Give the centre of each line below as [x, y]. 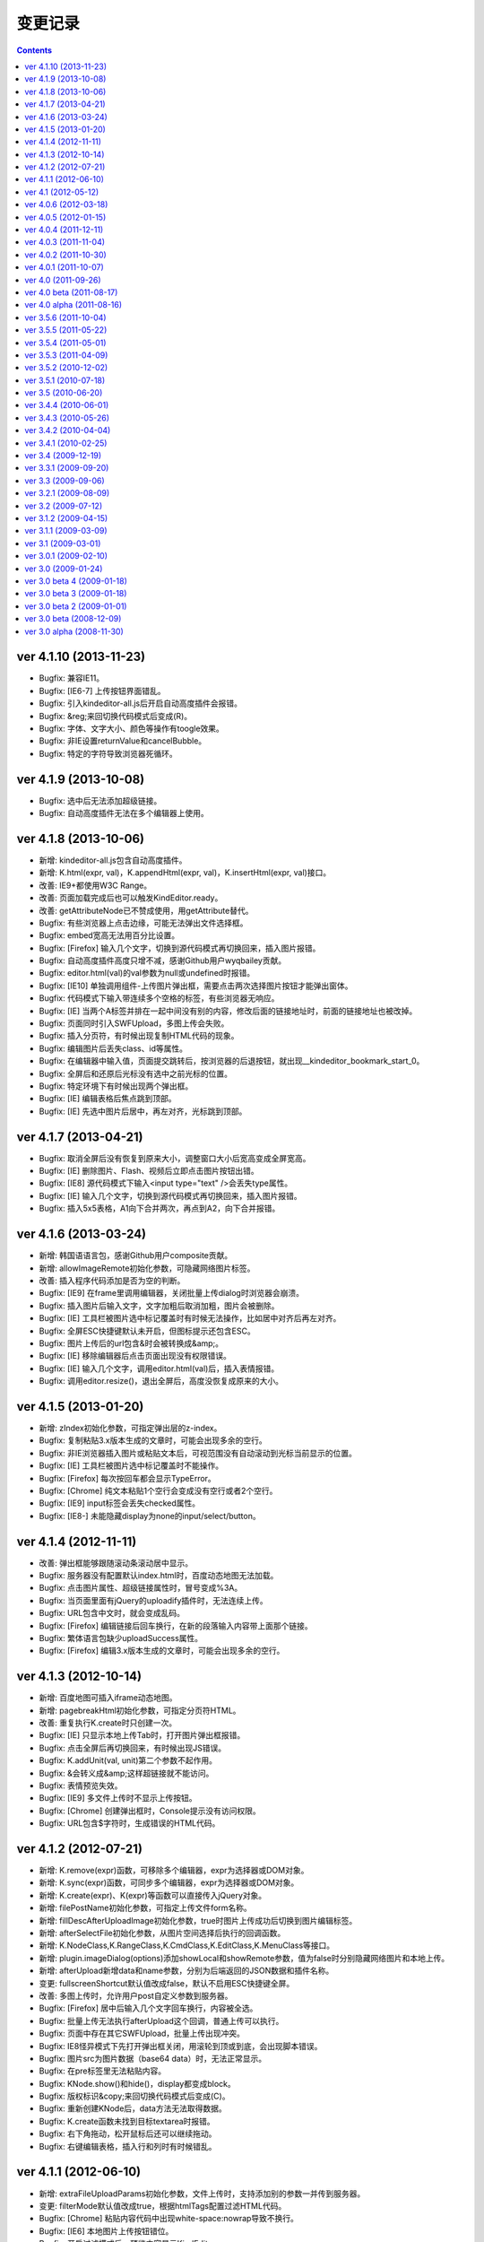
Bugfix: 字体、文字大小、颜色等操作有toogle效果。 [131, 728]
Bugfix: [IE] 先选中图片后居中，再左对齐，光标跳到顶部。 [143, 1111]
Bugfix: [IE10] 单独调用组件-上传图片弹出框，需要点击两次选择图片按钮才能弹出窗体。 [196, 986]
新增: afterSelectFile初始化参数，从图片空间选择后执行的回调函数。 [162, 1934]
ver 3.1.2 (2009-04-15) [66, 518]
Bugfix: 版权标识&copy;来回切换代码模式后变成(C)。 [134, 2096]
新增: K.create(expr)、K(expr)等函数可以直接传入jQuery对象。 [153, 1895]
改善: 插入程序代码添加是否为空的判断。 [112, 1280]
